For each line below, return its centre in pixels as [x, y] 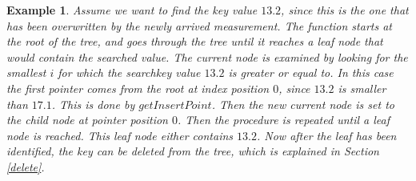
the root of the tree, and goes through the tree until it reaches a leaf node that [195, 41]
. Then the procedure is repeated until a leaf [284, 120]
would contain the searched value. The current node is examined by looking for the [207, 56]
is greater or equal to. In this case [311, 72]
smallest [26, 72]
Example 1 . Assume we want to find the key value [132, 10]
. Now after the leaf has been [326, 135]
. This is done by [93, 104]
